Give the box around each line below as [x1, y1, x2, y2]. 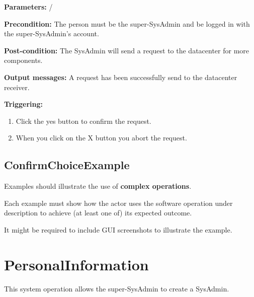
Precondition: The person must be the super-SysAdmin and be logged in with [4, 18, 250, 29]
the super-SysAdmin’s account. [4, 28, 99, 39]
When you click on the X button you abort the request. [16, 132, 187, 143]
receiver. [4, 82, 30, 92]
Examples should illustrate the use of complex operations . [4, 181, 192, 191]
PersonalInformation [4, 254, 149, 274]
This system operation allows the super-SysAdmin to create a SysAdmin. [4, 283, 229, 293]
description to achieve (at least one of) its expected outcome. [4, 207, 192, 218]
